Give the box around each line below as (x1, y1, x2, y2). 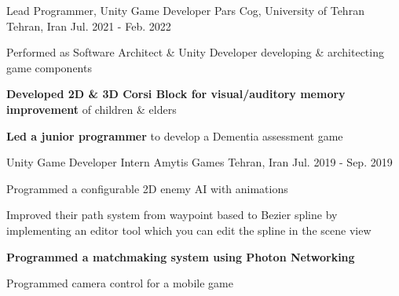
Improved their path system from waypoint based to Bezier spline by (6, 206, 338, 223)
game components (6, 59, 92, 75)
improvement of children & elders (6, 100, 177, 117)
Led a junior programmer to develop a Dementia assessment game (6, 127, 343, 144)
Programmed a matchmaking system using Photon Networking (6, 248, 355, 265)
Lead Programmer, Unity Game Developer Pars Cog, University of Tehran (6, 2, 364, 18)
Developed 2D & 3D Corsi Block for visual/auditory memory (6, 86, 346, 102)
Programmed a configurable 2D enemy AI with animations (6, 180, 288, 196)
